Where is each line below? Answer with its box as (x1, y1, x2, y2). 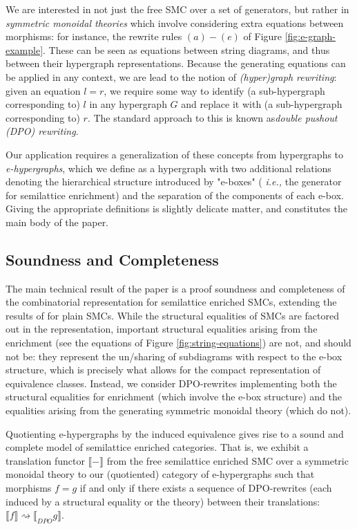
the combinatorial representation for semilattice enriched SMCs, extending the (6, 295, 337, 309)
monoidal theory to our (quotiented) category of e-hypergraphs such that (6, 467, 315, 481)
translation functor (6, 453, 85, 467)
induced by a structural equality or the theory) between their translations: (6, 494, 320, 508)
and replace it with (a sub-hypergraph (181, 97, 342, 111)
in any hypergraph (89, 97, 167, 111)
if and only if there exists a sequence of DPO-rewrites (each (79, 481, 332, 495)
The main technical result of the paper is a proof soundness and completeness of (6, 281, 345, 295)
